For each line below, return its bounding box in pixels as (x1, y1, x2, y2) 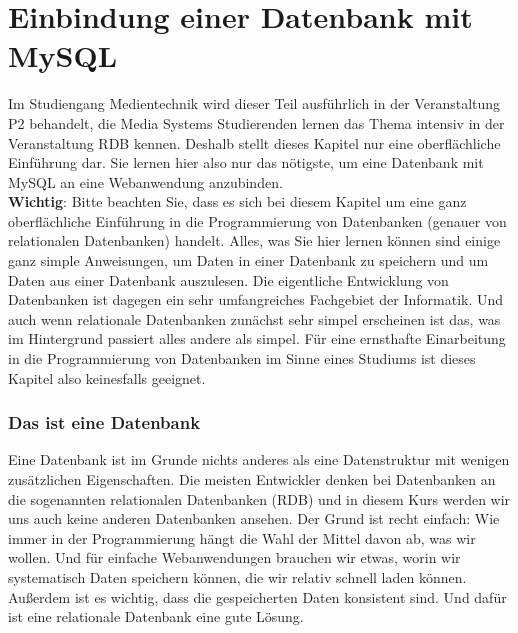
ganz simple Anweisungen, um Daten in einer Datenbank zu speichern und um (8, 250, 489, 271)
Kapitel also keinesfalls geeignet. (8, 367, 206, 388)
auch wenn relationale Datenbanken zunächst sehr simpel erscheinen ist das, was (8, 308, 501, 329)
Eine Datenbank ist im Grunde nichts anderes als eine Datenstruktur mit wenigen (8, 449, 510, 470)
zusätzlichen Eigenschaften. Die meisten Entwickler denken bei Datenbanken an (8, 469, 496, 490)
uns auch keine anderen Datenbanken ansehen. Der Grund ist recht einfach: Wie (8, 508, 500, 529)
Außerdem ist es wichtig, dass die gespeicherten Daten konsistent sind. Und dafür (8, 586, 507, 607)
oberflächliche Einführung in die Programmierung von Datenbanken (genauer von (8, 210, 507, 231)
